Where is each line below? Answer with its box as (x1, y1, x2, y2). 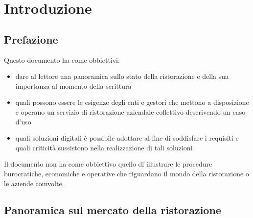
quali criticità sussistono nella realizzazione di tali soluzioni (15, 142, 193, 152)
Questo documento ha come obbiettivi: (4, 54, 120, 65)
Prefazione (4, 31, 58, 47)
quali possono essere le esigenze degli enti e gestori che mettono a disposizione (15, 97, 249, 107)
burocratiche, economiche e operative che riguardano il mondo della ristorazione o (4, 168, 249, 178)
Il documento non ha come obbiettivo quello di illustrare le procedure (4, 159, 212, 169)
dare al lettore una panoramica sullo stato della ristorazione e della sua (15, 71, 229, 81)
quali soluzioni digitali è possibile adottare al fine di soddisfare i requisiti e (15, 133, 239, 143)
